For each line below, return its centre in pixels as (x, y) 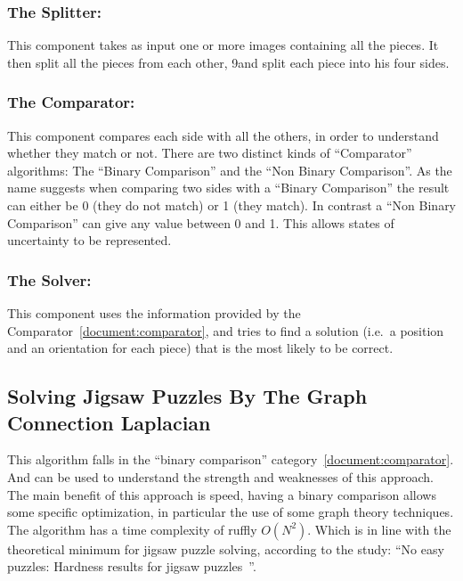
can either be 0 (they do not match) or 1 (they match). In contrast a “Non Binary (232, 205)
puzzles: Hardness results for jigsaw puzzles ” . (132, 566)
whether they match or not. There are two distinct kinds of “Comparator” (210, 153)
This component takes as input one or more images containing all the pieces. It (223, 45)
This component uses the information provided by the (154, 313)
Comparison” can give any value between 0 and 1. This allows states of (201, 222)
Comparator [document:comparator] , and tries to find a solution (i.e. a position (226, 330)
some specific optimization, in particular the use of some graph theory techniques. (231, 512)
